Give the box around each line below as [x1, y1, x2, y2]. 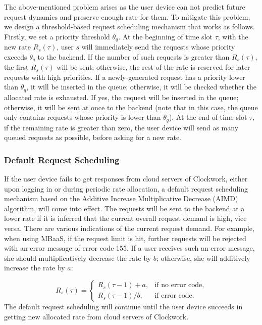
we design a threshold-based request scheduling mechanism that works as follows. [4, 21, 255, 32]
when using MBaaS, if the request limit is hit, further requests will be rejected [4, 233, 246, 243]
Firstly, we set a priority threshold [4, 31, 110, 41]
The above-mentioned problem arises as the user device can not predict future [4, 2, 245, 12]
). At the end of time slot [169, 112, 247, 122]
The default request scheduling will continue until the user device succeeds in [4, 301, 243, 311]
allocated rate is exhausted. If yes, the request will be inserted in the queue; [4, 91, 239, 102]
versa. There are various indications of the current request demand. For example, [4, 222, 254, 233]
